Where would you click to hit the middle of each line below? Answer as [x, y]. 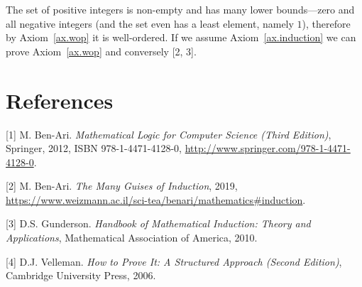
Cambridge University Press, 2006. [81, 275]
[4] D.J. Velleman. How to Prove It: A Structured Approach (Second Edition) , [174, 261]
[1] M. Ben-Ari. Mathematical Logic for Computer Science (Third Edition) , [169, 134]
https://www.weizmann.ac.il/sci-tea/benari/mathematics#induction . [156, 199]
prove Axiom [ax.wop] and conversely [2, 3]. [101, 51]
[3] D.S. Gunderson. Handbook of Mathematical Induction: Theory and [158, 223]
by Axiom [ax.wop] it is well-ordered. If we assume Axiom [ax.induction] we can [181, 37]
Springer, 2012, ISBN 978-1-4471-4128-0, [94, 148]
